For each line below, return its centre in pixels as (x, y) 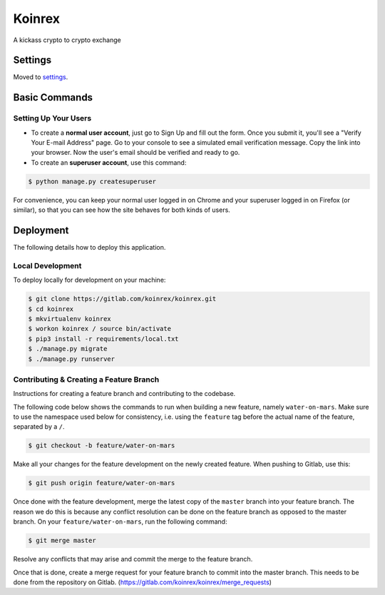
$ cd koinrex (51, 309)
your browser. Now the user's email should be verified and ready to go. (135, 153)
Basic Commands (53, 97)
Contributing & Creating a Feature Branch (86, 380)
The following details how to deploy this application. (89, 248)
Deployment (41, 230)
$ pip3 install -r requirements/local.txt (103, 339)
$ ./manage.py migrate (68, 349)
